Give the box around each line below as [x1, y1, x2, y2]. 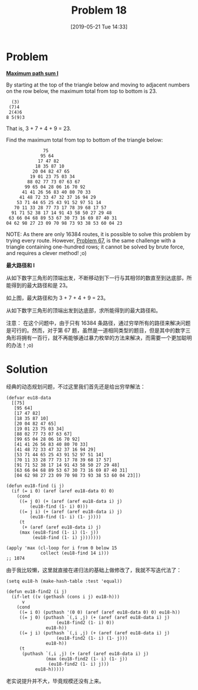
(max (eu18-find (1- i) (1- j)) [19, 529, 99, 536]
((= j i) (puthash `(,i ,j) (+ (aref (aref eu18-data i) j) [19, 630, 170, 636]
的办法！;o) [6, 341, 34, 349]
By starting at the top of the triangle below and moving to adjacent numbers [6, 81, 190, 88]
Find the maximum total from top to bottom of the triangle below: [6, 136, 163, 143]
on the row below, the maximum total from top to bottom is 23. [6, 87, 157, 95]
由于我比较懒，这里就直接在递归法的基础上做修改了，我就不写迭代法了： [6, 566, 181, 573]
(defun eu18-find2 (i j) [6, 588, 67, 595]
